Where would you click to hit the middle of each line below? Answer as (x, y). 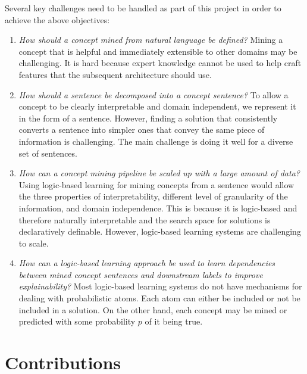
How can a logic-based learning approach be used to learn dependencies (147, 263)
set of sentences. (48, 153)
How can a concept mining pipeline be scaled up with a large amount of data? (159, 173)
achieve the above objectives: (57, 19)
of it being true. (174, 321)
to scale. (34, 243)
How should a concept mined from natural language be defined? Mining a (151, 40)
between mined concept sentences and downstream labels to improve (141, 274)
